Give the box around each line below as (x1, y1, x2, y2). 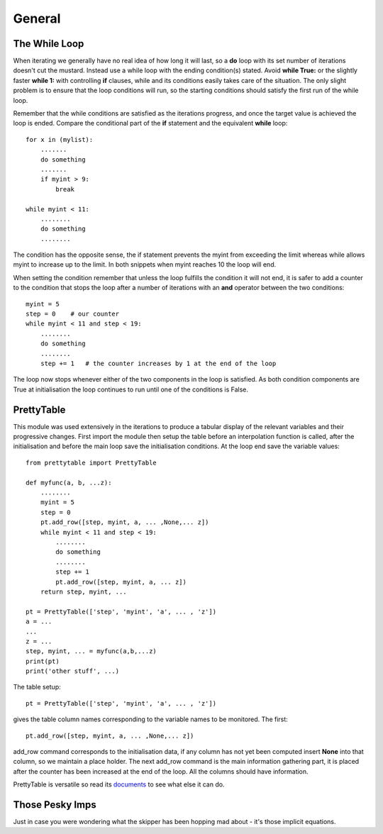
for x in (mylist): (26, 135, 94, 143)
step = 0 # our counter (26, 310, 120, 318)
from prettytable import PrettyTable (26, 458, 157, 467)
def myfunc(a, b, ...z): (26, 479, 112, 486)
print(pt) (26, 657, 60, 665)
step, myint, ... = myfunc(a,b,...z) (26, 647, 157, 655)
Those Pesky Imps (13, 799, 96, 811)
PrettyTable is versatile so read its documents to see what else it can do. (13, 780, 225, 789)
